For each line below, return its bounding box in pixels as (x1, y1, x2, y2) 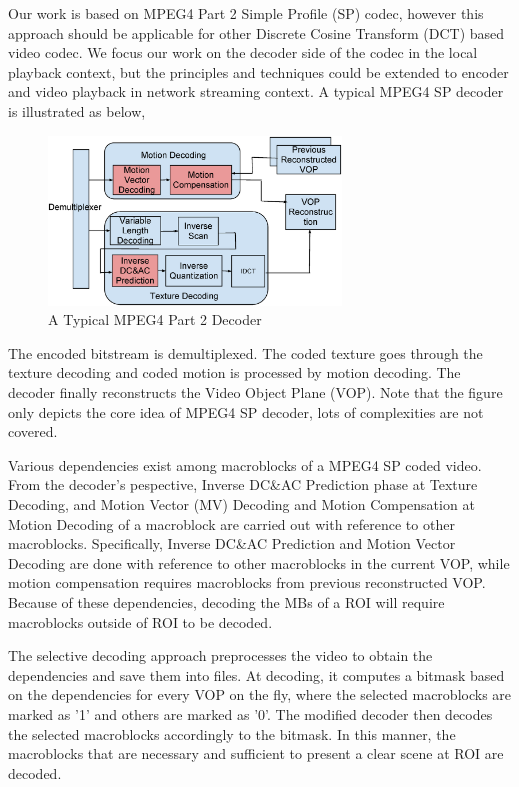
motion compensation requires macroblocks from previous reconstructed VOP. (8, 572, 486, 593)
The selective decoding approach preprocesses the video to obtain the (8, 645, 433, 666)
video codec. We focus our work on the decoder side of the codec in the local (8, 42, 478, 63)
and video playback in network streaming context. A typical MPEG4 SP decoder (8, 81, 504, 102)
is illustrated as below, (8, 100, 146, 121)
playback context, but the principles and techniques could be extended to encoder (8, 61, 509, 82)
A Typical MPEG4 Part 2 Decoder (48, 309, 262, 330)
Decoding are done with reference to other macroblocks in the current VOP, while (8, 552, 510, 573)
